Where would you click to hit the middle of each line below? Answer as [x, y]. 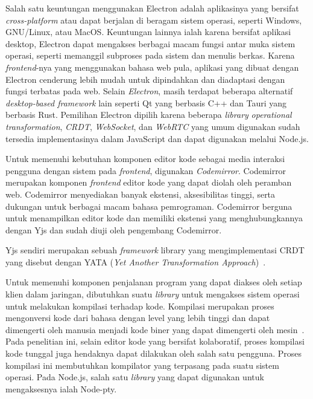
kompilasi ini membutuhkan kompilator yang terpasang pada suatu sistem [142, 365]
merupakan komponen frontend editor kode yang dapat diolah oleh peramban [149, 182]
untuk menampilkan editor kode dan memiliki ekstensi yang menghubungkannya [154, 218]
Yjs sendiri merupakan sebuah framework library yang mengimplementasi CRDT [155, 250]
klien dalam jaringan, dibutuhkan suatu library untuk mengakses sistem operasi [153, 294]
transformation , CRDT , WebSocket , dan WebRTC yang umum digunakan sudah [153, 126]
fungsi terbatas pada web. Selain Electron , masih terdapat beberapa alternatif [149, 91]
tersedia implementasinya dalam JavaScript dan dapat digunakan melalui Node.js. [157, 138]
